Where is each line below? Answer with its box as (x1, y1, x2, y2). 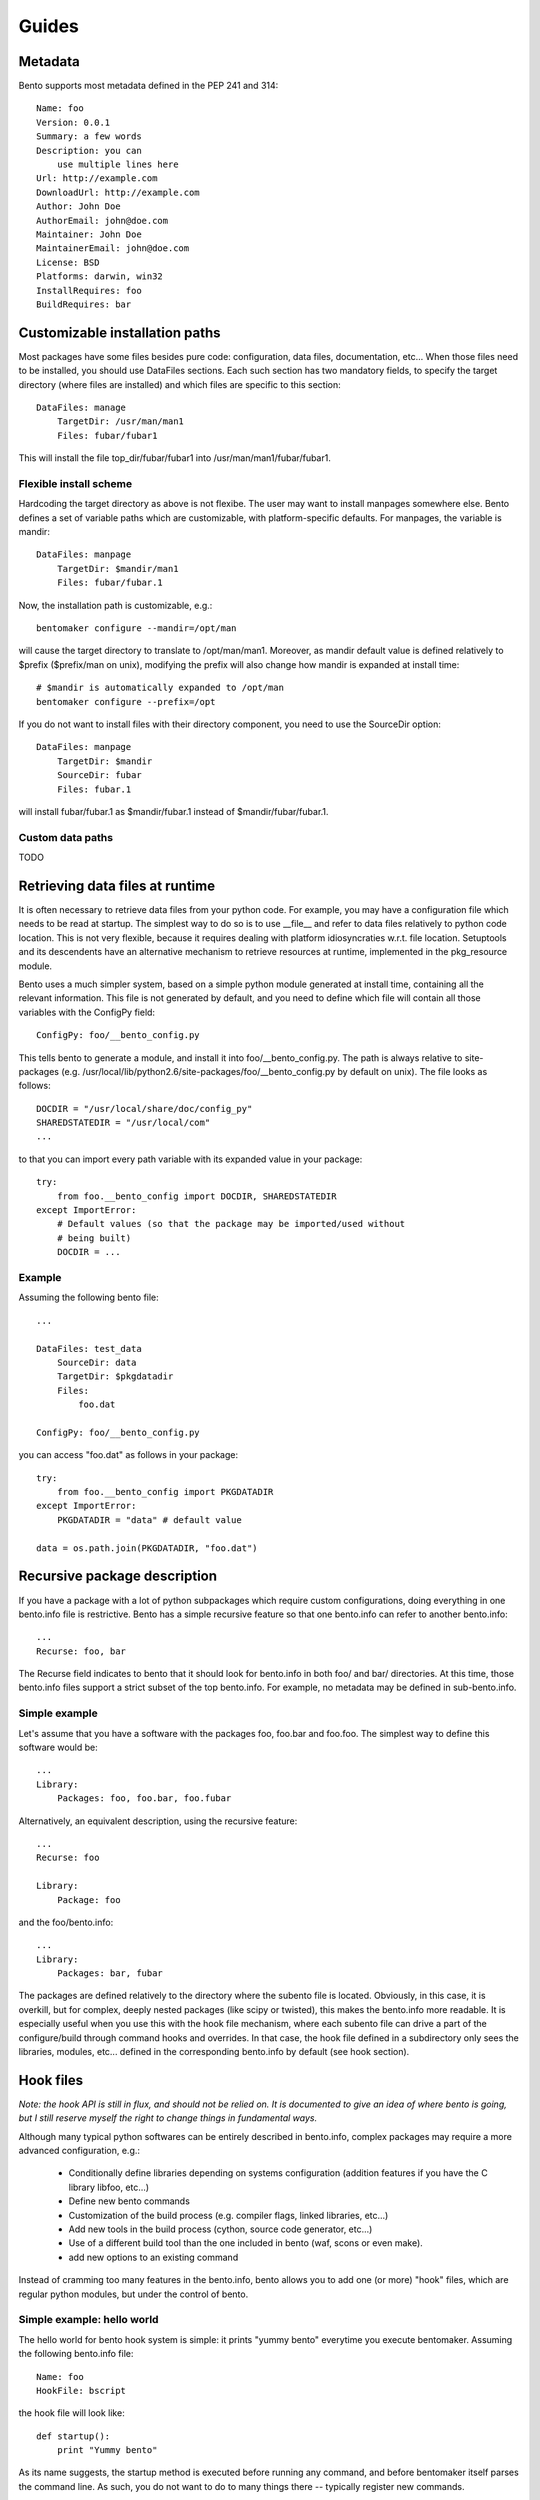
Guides (18, 15, 80, 37)
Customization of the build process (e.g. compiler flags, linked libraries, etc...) (68, 2209, 389, 2221)
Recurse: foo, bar (36, 1645, 127, 1657)
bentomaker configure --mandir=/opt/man (36, 623, 237, 634)
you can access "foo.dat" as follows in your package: (18, 1449, 239, 1461)
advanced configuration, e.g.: (18, 2145, 140, 2157)
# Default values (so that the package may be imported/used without (56, 1218, 406, 1230)
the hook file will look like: (18, 2407, 125, 2419)
